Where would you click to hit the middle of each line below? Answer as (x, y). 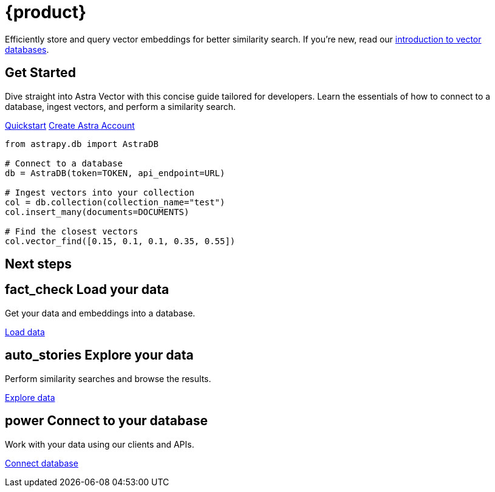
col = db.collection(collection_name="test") (115, 202)
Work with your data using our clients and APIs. (100, 444)
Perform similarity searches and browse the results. (108, 378)
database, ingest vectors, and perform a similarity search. (121, 106)
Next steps (38, 264)
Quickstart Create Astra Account (70, 125)
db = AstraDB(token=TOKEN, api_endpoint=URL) (115, 173)
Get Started (40, 73)
